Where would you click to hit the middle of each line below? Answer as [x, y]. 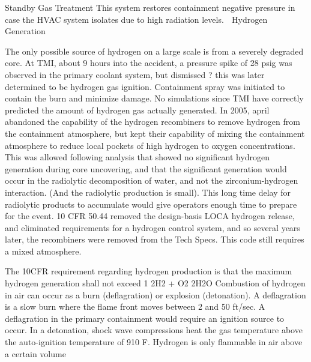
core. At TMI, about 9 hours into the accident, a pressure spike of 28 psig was [149, 63]
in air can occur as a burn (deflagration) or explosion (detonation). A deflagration [155, 294]
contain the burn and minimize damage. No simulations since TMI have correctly [154, 98]
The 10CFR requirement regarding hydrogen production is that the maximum [149, 271]
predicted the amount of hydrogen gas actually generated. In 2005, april [137, 110]
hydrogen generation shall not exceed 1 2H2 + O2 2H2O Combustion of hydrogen [155, 283]
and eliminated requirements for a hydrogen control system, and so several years [152, 227]
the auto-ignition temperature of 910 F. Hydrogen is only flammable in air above [154, 342]
